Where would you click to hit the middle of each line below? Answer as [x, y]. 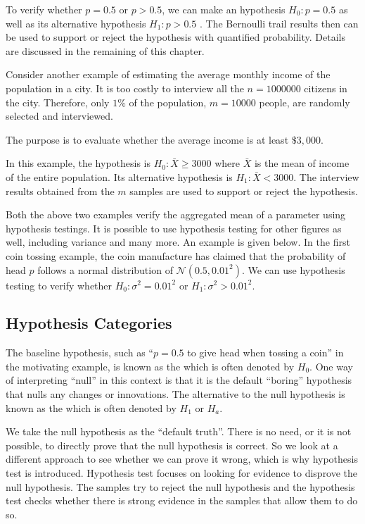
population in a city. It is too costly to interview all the [125, 88]
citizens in [326, 88]
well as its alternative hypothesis [76, 23]
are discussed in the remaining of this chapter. [105, 50]
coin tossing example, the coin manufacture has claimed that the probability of [176, 255]
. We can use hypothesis [293, 269]
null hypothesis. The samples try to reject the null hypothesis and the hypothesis [180, 486]
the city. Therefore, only [58, 102]
